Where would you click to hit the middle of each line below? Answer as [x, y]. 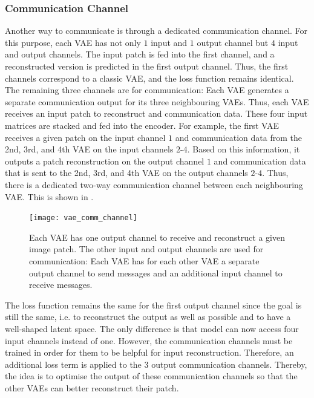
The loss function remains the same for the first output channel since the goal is [153, 305]
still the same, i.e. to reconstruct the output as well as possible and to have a [148, 317]
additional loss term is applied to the [73, 364]
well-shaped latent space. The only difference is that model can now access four [152, 328]
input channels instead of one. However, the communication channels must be [149, 340]
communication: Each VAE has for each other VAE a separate [144, 260]
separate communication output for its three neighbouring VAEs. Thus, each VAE [157, 101]
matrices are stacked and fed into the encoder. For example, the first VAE [142, 125]
